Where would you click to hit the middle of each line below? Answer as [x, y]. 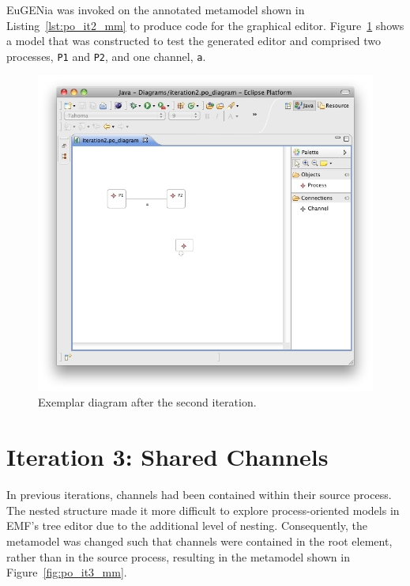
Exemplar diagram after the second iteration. [147, 402]
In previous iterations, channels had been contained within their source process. [199, 495]
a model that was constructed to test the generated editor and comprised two [194, 41]
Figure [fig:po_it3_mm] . [67, 572]
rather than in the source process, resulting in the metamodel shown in [178, 556]
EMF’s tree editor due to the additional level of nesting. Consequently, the [187, 526]
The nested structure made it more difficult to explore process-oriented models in [203, 510]
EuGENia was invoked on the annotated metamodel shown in [156, 9]
